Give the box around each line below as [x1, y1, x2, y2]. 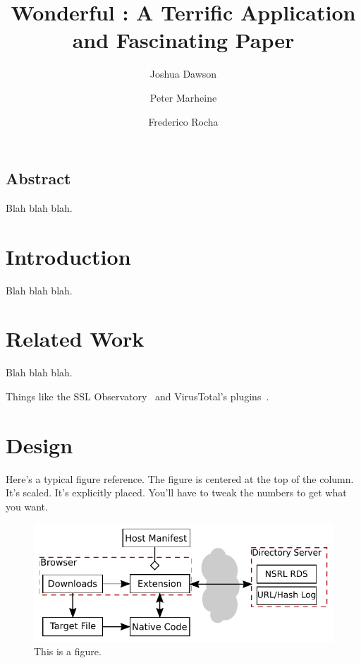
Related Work [6, 324, 145, 353]
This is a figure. [34, 644, 102, 659]
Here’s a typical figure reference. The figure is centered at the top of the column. [6, 471, 354, 486]
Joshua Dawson [149, 66, 217, 81]
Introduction [6, 241, 131, 270]
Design [6, 430, 73, 459]
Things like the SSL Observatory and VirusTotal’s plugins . [6, 388, 269, 403]
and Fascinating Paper [72, 25, 295, 54]
